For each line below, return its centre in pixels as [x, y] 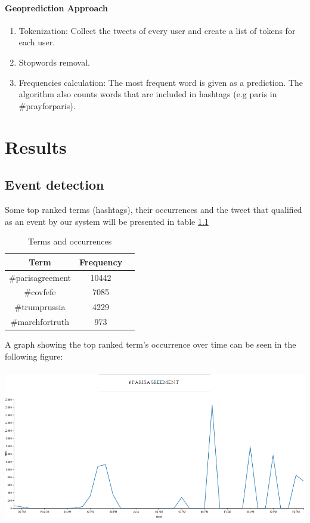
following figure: [34, 356]
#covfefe [40, 292]
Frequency [101, 261]
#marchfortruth [40, 322]
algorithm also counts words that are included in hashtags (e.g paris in [148, 94]
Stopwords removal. [54, 62]
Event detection [55, 185]
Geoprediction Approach [56, 7]
